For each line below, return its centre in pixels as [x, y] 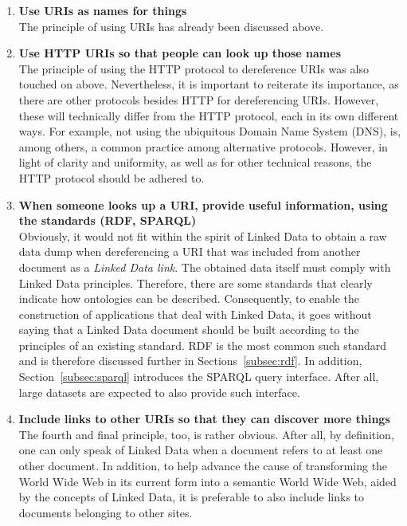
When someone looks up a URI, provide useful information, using [203, 204]
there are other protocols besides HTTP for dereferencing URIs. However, [199, 99]
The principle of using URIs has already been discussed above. [171, 26]
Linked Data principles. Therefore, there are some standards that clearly [196, 283]
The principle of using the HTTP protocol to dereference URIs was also [194, 68]
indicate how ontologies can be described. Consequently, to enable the [189, 298]
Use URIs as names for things [103, 10]
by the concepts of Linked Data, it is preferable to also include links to [192, 497]
